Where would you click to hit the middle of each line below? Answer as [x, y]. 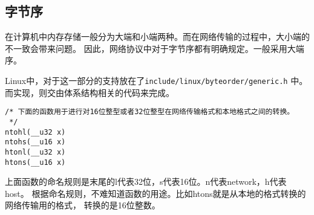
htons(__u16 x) [35, 162]
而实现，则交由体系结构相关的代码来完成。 [90, 92]
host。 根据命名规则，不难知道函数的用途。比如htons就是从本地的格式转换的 [155, 193]
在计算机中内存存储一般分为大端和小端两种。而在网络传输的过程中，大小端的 [157, 37]
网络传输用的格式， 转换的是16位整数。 [83, 205]
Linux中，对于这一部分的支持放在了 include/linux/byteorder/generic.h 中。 [156, 80]
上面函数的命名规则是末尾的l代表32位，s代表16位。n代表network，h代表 [146, 181]
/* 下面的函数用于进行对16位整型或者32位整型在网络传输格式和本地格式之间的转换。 [150, 112]
